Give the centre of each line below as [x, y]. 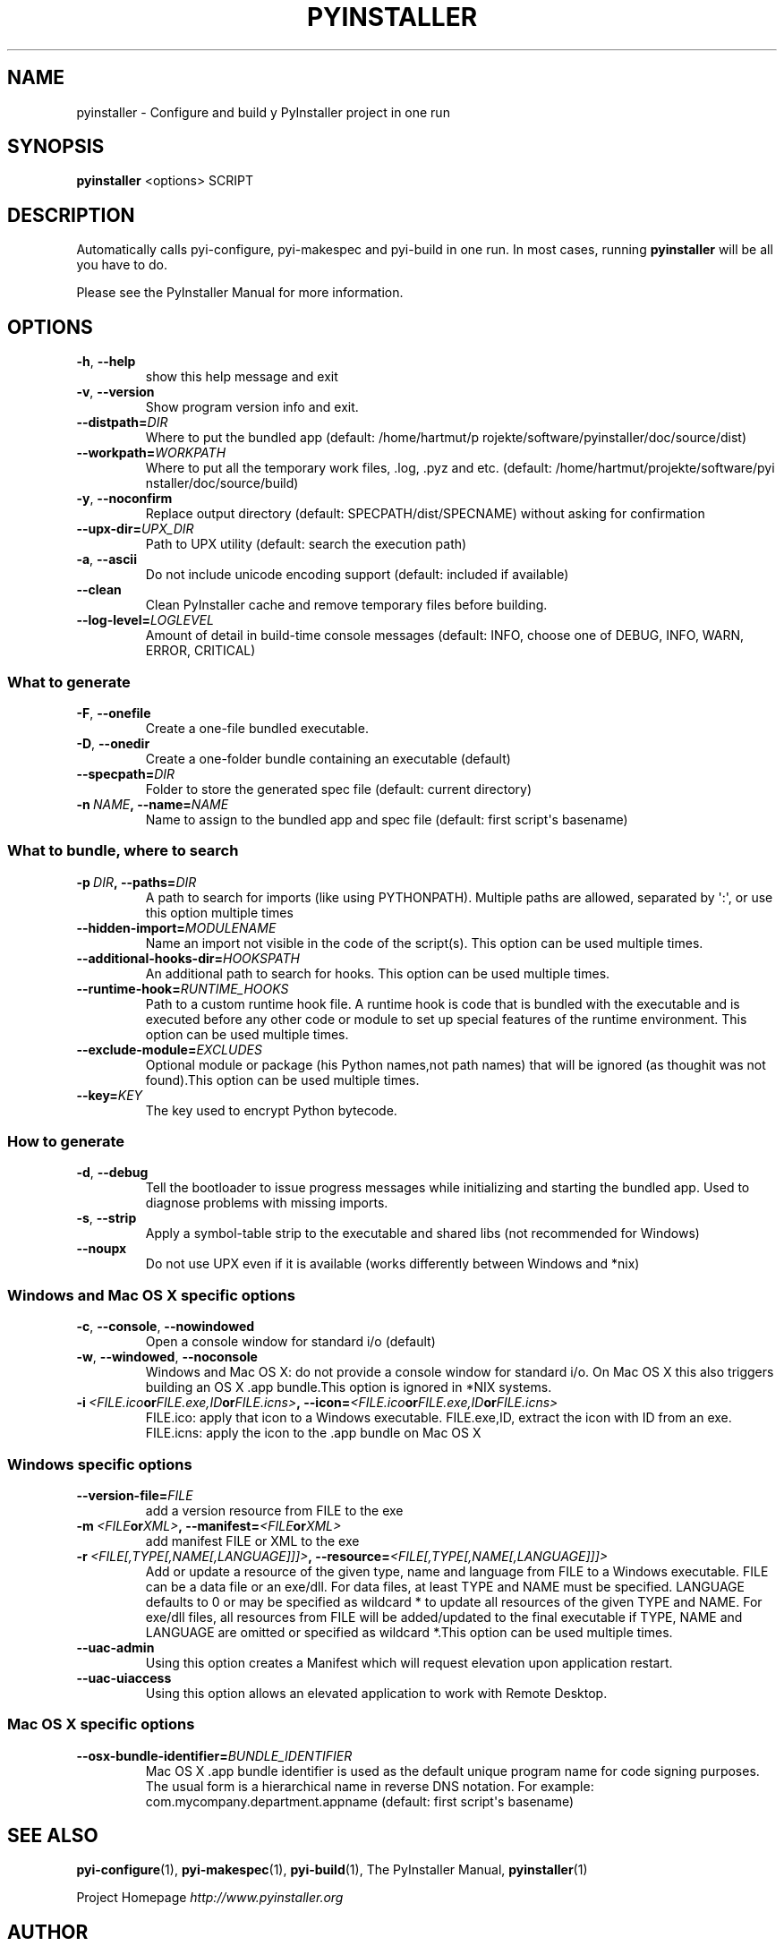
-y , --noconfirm [124, 499]
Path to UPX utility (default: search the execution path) [306, 544]
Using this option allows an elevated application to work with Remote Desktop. [376, 1693]
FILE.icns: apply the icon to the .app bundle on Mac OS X [313, 1433]
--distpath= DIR [122, 422]
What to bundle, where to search [123, 851]
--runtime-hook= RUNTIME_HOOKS [183, 988]
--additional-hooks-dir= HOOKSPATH [188, 958]
